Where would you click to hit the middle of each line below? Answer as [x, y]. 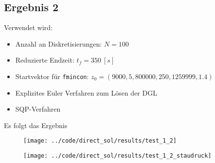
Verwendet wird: [28, 27]
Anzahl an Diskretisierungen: [59, 43]
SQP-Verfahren [38, 109]
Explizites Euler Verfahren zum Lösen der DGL [86, 92]
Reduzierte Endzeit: [45, 60]
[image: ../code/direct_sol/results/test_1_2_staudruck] [117, 156]
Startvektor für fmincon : [52, 76]
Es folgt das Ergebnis [36, 125]
